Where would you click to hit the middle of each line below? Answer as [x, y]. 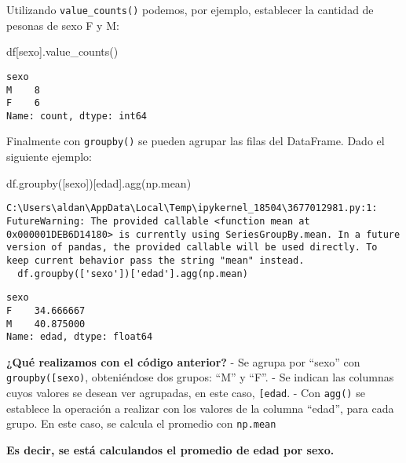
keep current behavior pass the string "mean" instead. [155, 260]
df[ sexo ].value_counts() [62, 51]
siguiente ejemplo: [49, 157]
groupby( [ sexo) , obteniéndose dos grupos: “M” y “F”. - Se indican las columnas [200, 377]
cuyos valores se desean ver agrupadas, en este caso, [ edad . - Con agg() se [186, 393]
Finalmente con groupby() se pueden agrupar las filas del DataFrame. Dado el [196, 141]
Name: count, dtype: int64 [77, 116]
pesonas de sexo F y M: [63, 25]
